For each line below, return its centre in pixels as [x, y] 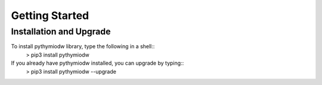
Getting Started [50, 15]
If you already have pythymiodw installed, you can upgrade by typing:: [97, 63]
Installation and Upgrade [61, 32]
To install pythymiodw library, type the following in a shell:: [83, 46]
